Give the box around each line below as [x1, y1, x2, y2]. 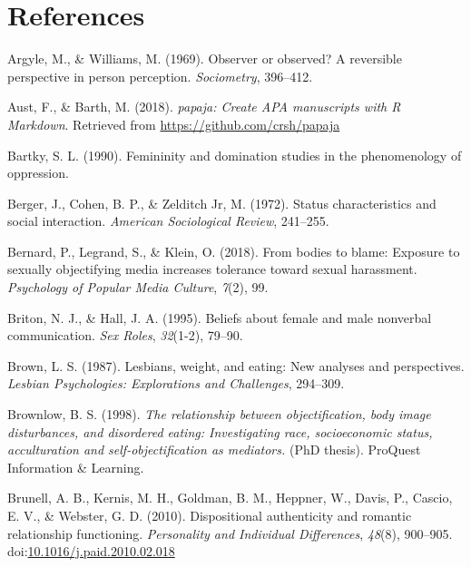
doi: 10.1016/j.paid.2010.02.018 [7, 542, 175, 561]
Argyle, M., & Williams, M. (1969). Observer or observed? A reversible [7, 49, 402, 68]
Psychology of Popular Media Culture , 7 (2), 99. [7, 278, 269, 297]
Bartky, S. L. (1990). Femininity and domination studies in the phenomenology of [7, 145, 462, 164]
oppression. [7, 163, 69, 182]
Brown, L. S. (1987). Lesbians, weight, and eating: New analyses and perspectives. [7, 356, 465, 375]
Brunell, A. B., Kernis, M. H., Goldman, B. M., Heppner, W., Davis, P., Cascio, [7, 488, 453, 507]
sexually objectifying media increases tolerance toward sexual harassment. [7, 259, 417, 279]
